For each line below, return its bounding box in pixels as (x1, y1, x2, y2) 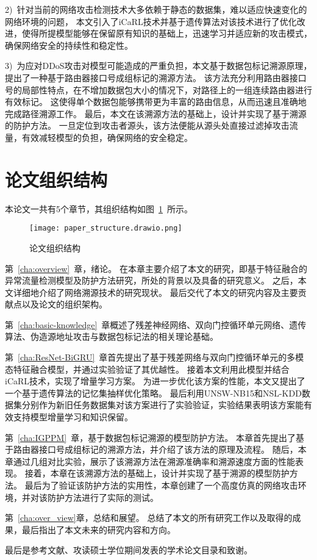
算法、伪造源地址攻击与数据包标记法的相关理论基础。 (5, 330, 218, 343)
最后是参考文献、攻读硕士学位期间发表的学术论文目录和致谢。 (5, 544, 252, 556)
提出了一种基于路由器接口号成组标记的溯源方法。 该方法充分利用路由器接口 (5, 71, 307, 84)
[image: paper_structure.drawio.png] (29, 224, 182, 233)
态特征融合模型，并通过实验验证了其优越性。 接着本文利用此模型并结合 (5, 362, 290, 375)
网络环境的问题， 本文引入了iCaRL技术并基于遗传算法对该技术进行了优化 (5, 15, 297, 27)
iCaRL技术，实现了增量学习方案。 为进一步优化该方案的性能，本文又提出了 (5, 375, 305, 387)
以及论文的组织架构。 (21, 298, 107, 311)
